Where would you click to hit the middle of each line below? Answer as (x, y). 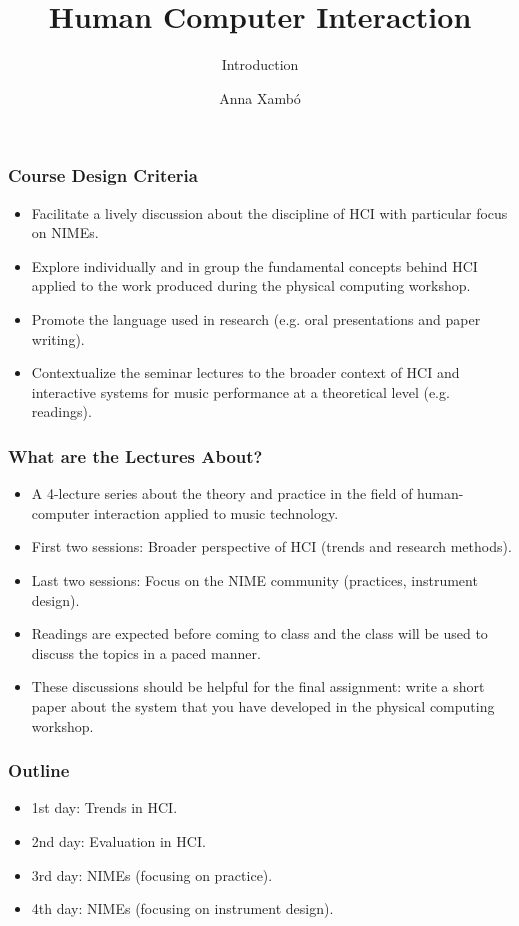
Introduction (260, 64)
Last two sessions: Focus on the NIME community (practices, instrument (254, 579)
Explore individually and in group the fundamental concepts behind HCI (254, 265)
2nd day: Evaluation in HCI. (118, 840)
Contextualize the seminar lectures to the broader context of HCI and (245, 372)
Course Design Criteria (103, 175)
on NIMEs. (65, 232)
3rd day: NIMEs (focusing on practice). (152, 874)
